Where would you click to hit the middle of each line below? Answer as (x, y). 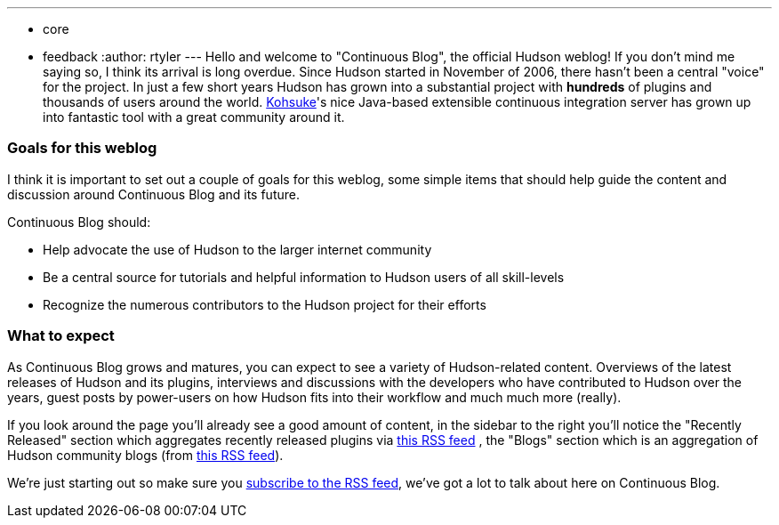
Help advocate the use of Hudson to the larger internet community (237, 249)
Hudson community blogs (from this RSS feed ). (145, 455)
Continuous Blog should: (79, 222)
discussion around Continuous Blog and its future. (153, 194)
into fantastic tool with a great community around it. (194, 117)
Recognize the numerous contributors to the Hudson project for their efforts (265, 304)
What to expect (61, 336)
